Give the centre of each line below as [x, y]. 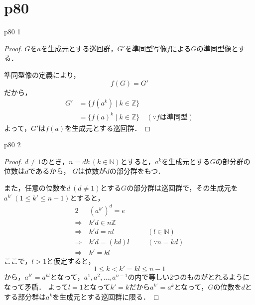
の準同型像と [217, 48]
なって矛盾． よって [36, 287]
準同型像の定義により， [42, 74]
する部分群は [25, 296]
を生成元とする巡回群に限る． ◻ [106, 296]
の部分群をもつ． [137, 171]
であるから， [49, 171]
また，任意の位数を [35, 188]
